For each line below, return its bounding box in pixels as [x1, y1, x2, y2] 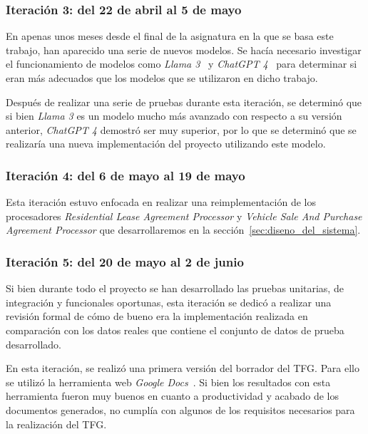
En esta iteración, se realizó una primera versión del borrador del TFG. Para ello [6, 361, 359, 376]
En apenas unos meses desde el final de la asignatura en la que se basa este [6, 29, 334, 43]
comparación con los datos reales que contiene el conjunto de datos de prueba [6, 322, 344, 337]
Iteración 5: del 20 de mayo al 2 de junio [6, 252, 244, 270]
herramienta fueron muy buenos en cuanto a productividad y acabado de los [6, 388, 339, 403]
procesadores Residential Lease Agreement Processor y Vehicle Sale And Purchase [6, 208, 362, 223]
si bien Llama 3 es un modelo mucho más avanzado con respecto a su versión [6, 108, 342, 123]
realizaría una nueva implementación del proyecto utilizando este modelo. [6, 136, 326, 151]
